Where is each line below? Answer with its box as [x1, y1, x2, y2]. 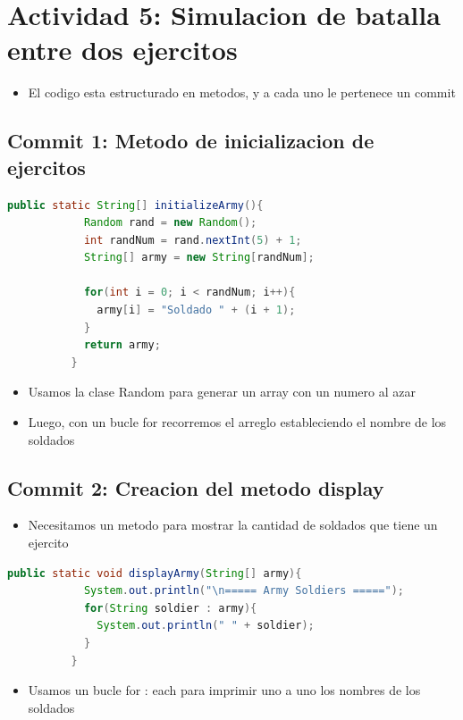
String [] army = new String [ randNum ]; [83, 251, 315, 264]
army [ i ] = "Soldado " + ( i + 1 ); [97, 304, 296, 317]
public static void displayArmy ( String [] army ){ [7, 566, 302, 580]
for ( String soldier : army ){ [83, 601, 257, 615]
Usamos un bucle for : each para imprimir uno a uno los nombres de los [28, 681, 421, 699]
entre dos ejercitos [7, 31, 238, 68]
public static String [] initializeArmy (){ [7, 198, 264, 212]
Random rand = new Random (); [83, 216, 257, 230]
